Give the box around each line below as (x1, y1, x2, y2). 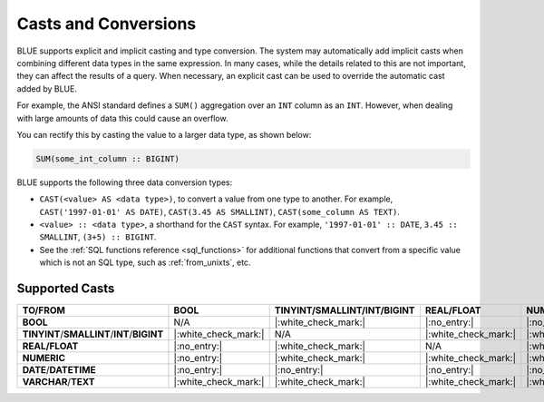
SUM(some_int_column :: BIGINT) (35, 153, 180, 163)
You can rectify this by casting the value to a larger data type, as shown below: (16, 129, 312, 140)
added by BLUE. (16, 83, 77, 94)
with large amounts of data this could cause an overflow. (16, 113, 228, 123)
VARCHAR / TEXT (22, 376, 95, 388)
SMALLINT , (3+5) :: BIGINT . (39, 231, 157, 242)
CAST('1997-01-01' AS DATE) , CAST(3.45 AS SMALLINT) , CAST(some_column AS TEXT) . (39, 206, 401, 217)
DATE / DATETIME (22, 364, 96, 377)
